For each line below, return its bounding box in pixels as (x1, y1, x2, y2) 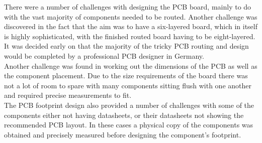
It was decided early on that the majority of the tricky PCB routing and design (4, 41, 249, 51)
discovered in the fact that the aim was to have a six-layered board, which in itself (4, 21, 257, 32)
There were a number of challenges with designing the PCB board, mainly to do (4, 2, 251, 12)
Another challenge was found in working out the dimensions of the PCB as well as (4, 60, 257, 71)
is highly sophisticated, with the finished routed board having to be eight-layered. (4, 31, 255, 41)
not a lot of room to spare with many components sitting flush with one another (4, 80, 251, 90)
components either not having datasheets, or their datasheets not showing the (4, 109, 244, 120)
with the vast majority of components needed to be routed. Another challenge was (4, 11, 257, 22)
